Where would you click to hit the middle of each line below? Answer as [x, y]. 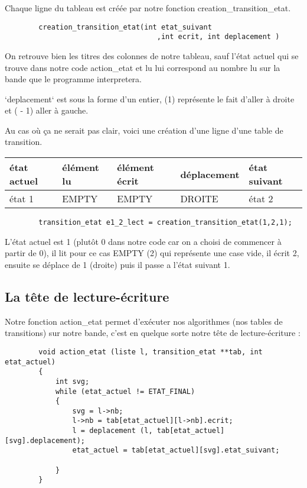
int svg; [72, 381]
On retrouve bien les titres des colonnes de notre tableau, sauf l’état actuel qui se [152, 55]
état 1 [22, 199]
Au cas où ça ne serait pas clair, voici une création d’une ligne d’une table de [144, 130]
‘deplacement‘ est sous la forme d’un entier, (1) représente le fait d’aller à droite [150, 98]
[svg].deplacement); [45, 440]
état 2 [261, 199]
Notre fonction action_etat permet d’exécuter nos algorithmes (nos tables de [144, 321]
